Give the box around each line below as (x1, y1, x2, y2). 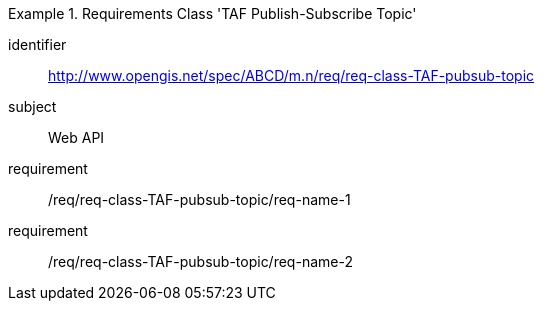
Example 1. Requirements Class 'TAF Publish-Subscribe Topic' (8, 5, 417, 22)
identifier (8, 36, 67, 53)
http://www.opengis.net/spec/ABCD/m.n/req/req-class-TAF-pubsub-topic (48, 67, 535, 84)
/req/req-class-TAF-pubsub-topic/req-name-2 (48, 253, 353, 270)
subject (8, 98, 57, 115)
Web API (48, 129, 105, 146)
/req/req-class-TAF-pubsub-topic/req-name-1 (48, 191, 351, 208)
